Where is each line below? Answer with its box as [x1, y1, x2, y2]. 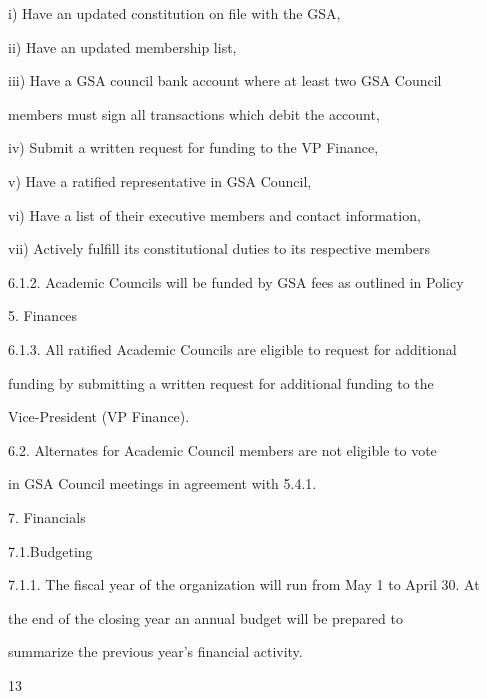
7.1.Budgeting [8, 540, 93, 561]
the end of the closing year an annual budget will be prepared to [8, 607, 403, 628]
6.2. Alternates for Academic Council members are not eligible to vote [8, 439, 437, 460]
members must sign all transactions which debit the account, [8, 103, 380, 124]
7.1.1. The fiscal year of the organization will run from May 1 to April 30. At [8, 574, 480, 595]
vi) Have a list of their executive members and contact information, [8, 204, 421, 225]
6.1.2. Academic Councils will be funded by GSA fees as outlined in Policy [8, 271, 464, 292]
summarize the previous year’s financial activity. [8, 641, 303, 662]
